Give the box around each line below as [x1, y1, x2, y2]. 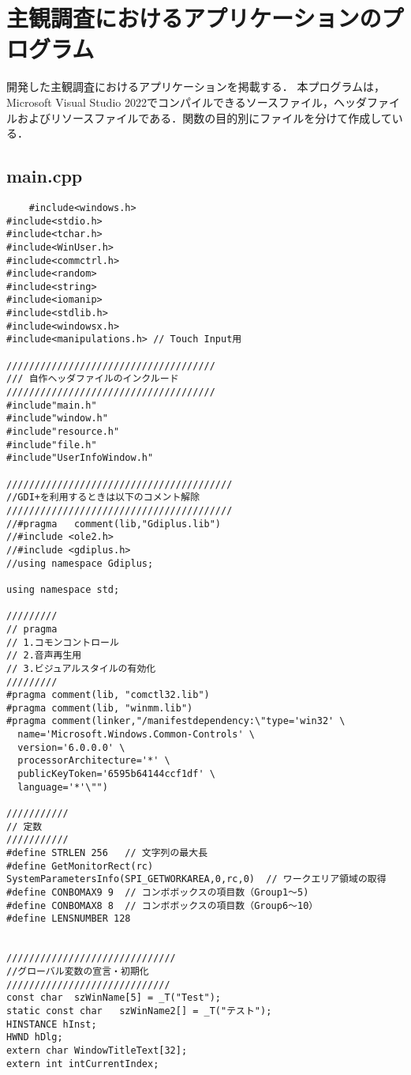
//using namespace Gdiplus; [6, 557, 154, 569]
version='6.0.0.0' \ [17, 741, 125, 753]
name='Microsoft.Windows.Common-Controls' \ [17, 729, 255, 741]
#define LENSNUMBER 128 [6, 913, 131, 925]
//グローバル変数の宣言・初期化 [6, 965, 149, 977]
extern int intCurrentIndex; [6, 1058, 159, 1069]
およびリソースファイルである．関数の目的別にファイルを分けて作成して [17, 109, 392, 126]
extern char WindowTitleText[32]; [6, 1044, 188, 1056]
